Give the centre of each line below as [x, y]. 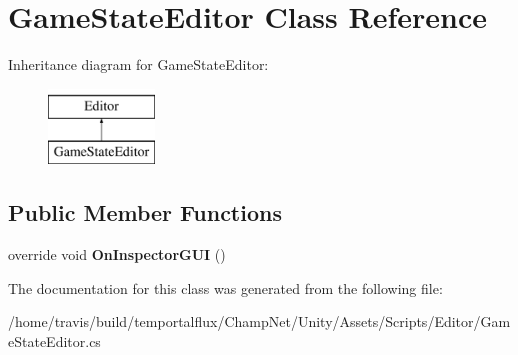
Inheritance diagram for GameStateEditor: [138, 64]
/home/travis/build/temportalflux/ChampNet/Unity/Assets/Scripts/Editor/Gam [259, 321]
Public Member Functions [145, 212]
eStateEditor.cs [54, 340]
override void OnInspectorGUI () [117, 254]
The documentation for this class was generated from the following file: [225, 287]
